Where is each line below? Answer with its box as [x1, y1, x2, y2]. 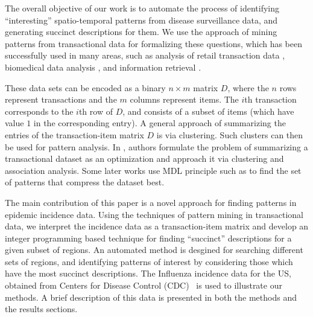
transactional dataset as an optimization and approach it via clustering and [5, 152, 284, 165]
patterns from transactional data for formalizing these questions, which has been [5, 37, 303, 50]
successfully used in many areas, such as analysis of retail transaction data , [5, 49, 285, 62]
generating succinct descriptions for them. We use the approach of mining [5, 25, 277, 38]
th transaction [244, 93, 297, 106]
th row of [78, 104, 113, 117]
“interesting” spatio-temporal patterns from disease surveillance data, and [5, 13, 278, 26]
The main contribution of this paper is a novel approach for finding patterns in [5, 196, 297, 208]
